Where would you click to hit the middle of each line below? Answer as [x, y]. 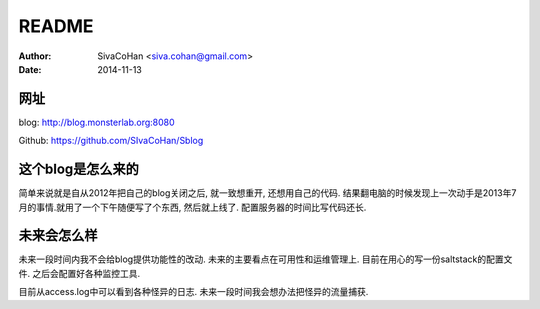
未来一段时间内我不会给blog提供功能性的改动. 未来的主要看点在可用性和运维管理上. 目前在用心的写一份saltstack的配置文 [265, 259]
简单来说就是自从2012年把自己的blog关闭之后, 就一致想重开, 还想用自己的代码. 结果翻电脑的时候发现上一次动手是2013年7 [267, 193]
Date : [30, 69]
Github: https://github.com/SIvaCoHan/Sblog [111, 141]
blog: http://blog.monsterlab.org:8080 [96, 122]
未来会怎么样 [58, 235]
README [56, 26]
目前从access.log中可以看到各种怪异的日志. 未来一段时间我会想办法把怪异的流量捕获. [193, 292]
